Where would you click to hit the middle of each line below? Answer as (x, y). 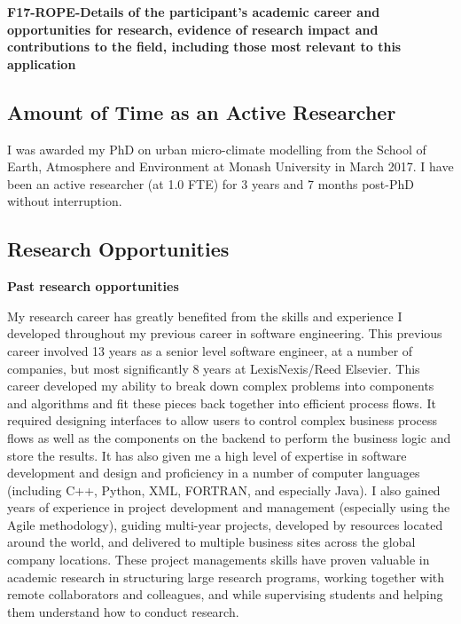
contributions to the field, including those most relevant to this (204, 47)
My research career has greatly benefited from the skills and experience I (205, 316)
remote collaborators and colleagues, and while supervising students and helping (225, 594)
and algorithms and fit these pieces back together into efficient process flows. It (222, 403)
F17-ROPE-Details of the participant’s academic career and (194, 12)
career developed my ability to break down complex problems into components (221, 386)
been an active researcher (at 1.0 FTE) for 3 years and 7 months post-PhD (211, 183)
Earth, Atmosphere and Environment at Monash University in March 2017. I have (230, 166)
